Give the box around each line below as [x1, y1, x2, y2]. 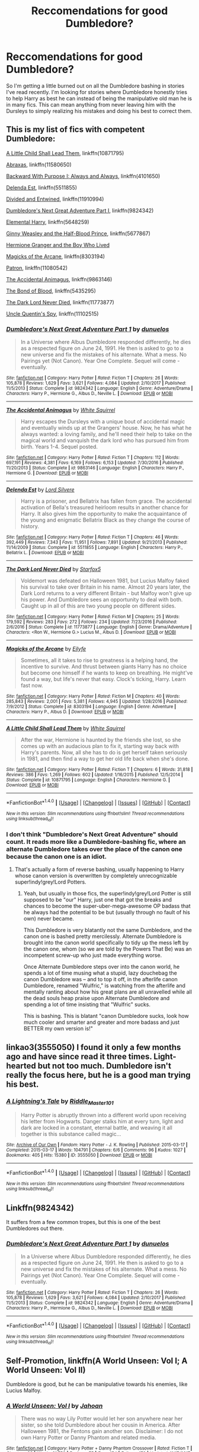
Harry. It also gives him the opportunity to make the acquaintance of [20, 510, 188, 518]
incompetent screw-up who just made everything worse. [23, 952, 162, 959]
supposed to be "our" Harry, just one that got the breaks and [23, 896, 172, 904]
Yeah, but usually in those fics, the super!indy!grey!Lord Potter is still [23, 890, 191, 897]
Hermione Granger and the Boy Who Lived [6, 241, 110, 248]
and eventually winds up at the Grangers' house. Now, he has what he [20, 425, 192, 432]
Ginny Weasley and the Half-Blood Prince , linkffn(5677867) [6, 230, 151, 237]
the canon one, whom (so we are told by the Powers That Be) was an [23, 946, 192, 953]
